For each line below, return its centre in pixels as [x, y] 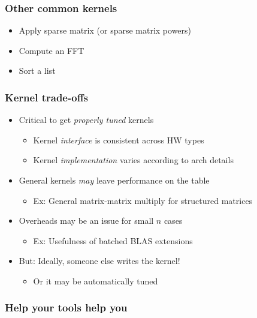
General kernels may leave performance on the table [114, 180]
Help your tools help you [66, 307]
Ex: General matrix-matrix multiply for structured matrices [143, 200]
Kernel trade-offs [47, 97]
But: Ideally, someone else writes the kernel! [99, 261]
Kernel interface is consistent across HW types [119, 139]
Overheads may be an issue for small [86, 220]
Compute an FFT [52, 50]
